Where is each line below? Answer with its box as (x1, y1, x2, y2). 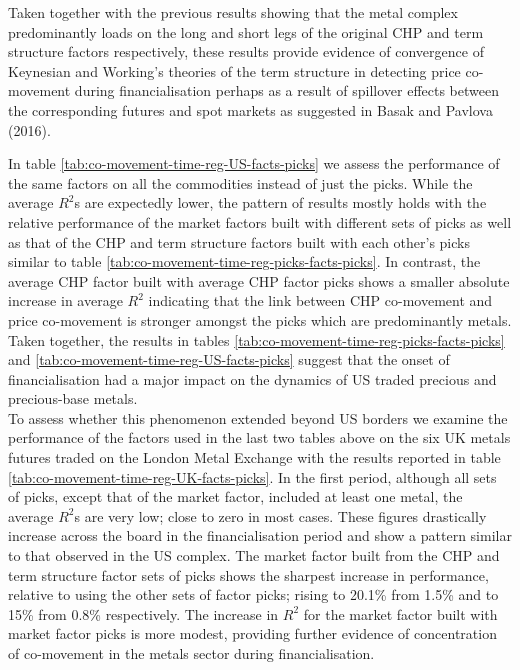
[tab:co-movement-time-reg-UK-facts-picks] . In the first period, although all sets (8, 466, 497, 487)
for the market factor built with (303, 603, 498, 624)
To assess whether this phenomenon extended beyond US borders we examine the (8, 407, 508, 428)
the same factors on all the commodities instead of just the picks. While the (8, 172, 473, 193)
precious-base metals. (8, 388, 138, 409)
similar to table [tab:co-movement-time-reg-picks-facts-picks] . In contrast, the (8, 251, 481, 272)
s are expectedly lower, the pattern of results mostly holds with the (74, 192, 487, 213)
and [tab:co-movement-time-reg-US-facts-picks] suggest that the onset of (8, 349, 450, 370)
